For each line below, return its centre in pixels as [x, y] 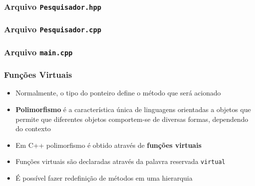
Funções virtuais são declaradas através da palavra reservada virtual [120, 161]
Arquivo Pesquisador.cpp [53, 29]
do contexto [33, 128]
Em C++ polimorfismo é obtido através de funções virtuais [109, 145]
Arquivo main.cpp [38, 52]
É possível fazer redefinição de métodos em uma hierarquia [104, 178]
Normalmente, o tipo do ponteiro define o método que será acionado [118, 93]
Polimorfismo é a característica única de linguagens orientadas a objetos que [133, 109]
